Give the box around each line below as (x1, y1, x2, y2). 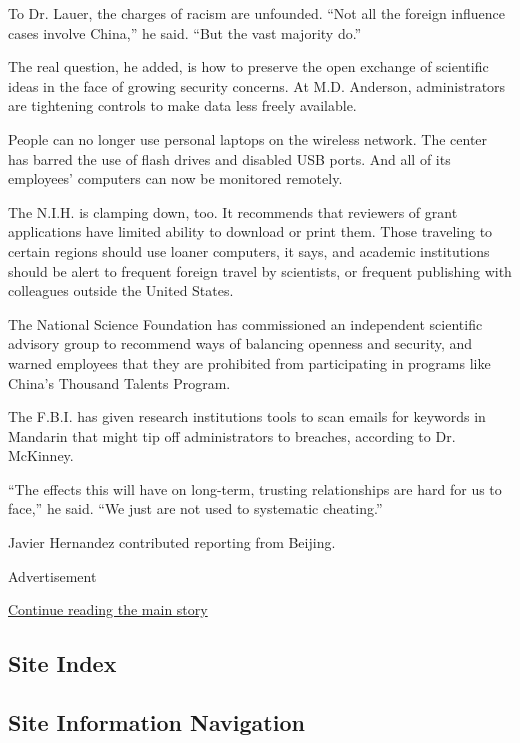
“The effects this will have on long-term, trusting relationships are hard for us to (8, 478, 502, 499)
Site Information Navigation (8, 707, 305, 738)
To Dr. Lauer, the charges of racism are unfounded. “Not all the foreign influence (8, 3, 506, 23)
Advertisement (8, 565, 97, 586)
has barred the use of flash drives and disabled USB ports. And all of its (8, 148, 451, 169)
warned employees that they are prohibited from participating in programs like (8, 352, 491, 373)
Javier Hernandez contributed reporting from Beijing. (8, 532, 336, 553)
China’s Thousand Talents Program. (8, 372, 231, 393)
